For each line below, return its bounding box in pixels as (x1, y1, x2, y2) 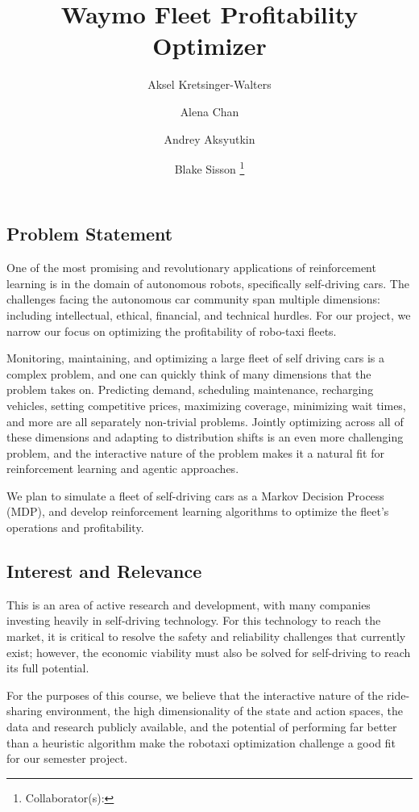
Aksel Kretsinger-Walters (147, 76, 272, 93)
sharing (6, 702, 43, 719)
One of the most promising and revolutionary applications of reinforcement (6, 259, 376, 276)
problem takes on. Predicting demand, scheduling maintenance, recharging (6, 381, 374, 398)
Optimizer (152, 29, 267, 62)
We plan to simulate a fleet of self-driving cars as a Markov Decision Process (6, 487, 384, 504)
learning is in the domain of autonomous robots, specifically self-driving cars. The (6, 274, 409, 291)
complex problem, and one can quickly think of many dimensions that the (6, 365, 371, 382)
